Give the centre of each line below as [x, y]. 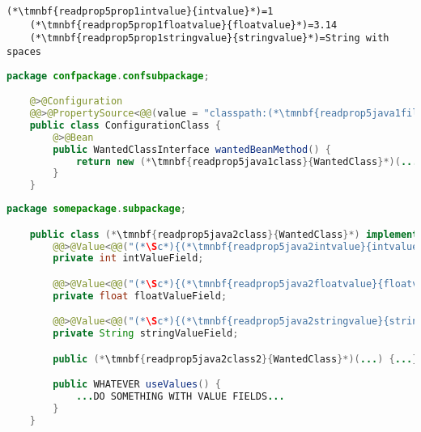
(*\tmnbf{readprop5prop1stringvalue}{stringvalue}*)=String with [209, 38]
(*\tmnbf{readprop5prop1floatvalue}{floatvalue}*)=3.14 [183, 25]
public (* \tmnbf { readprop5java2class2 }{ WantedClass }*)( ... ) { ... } [236, 359]
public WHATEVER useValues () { [137, 385]
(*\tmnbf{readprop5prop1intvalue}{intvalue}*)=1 [140, 11]
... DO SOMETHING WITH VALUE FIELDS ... [180, 397]
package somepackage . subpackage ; [96, 209]
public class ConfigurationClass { [125, 125]
